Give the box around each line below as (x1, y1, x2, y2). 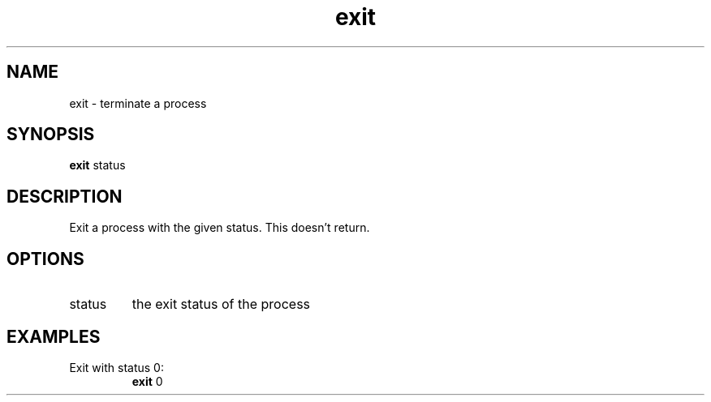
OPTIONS (6, 248, 84, 269)
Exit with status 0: (69, 360, 164, 374)
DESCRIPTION (6, 186, 123, 207)
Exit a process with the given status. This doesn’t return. (69, 220, 370, 235)
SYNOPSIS (6, 124, 95, 145)
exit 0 (131, 374, 163, 388)
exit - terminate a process (69, 96, 207, 110)
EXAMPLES (6, 326, 101, 347)
